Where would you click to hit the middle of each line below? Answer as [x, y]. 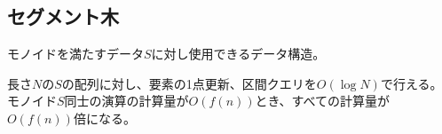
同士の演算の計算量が [126, 101]
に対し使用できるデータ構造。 [238, 54]
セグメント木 [63, 16]
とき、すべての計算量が [322, 101]
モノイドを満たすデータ [75, 54]
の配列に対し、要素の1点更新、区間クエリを [189, 83]
